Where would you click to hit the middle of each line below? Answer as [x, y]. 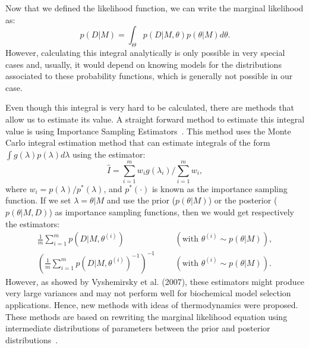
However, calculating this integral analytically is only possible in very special [145, 52]
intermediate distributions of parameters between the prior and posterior [138, 328]
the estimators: [33, 223]
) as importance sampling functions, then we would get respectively [172, 212]
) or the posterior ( [243, 200]
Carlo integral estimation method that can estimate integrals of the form [138, 142]
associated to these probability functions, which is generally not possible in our [149, 76]
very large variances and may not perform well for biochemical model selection [148, 293]
